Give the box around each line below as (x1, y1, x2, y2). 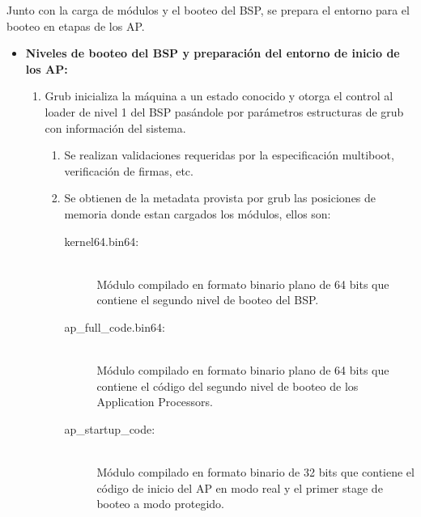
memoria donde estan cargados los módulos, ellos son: (64, 205, 331, 222)
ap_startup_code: (64, 420, 155, 437)
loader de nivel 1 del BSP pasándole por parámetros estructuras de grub (45, 103, 404, 120)
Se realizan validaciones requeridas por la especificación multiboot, (64, 146, 394, 163)
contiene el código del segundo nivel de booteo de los (96, 377, 359, 394)
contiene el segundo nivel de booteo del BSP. (96, 291, 319, 308)
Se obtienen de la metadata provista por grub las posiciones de (64, 189, 376, 206)
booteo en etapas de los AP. (6, 17, 145, 34)
